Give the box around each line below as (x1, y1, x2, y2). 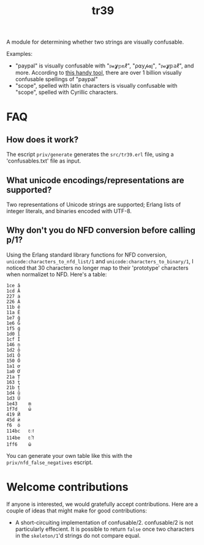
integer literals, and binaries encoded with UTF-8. (6, 207, 132, 215)
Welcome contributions (6, 480, 129, 494)
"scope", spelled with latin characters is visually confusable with (15, 82, 178, 90)
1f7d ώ (6, 406, 32, 412)
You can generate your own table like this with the (6, 452, 133, 459)
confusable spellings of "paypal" (15, 75, 98, 83)
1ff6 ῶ (6, 441, 32, 447)
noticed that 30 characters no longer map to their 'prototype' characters (6, 264, 189, 271)
